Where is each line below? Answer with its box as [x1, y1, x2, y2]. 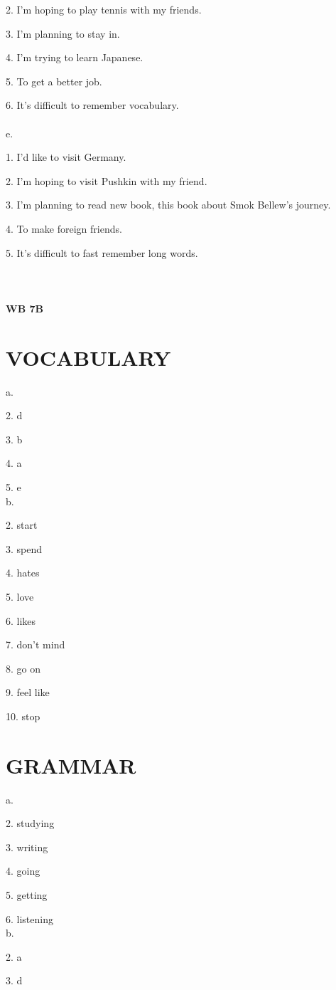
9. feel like [6, 685, 50, 700]
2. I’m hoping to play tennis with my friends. [6, 2, 202, 16]
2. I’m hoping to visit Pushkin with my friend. [6, 173, 207, 188]
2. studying [6, 816, 55, 831]
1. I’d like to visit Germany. [6, 149, 126, 164]
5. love [6, 589, 34, 604]
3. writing [6, 839, 48, 854]
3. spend [6, 541, 43, 556]
